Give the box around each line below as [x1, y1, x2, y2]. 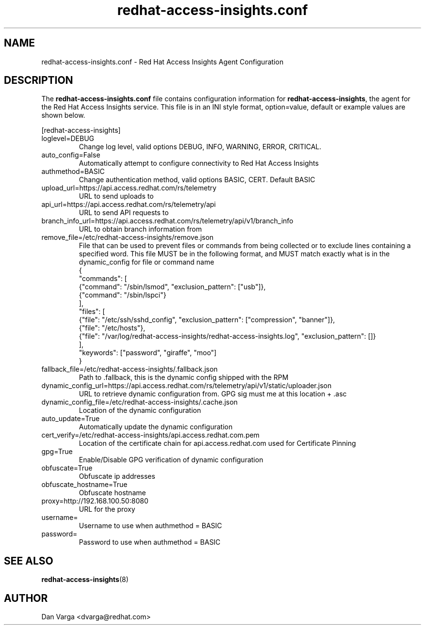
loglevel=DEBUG [41, 134, 94, 143]
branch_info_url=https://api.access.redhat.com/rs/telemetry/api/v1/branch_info [41, 217, 294, 225]
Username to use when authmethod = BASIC [79, 521, 222, 530]
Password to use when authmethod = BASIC [79, 538, 221, 547]
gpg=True [41, 447, 73, 456]
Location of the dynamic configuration [79, 406, 201, 415]
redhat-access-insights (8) [41, 575, 129, 584]
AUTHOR [4, 592, 48, 604]
